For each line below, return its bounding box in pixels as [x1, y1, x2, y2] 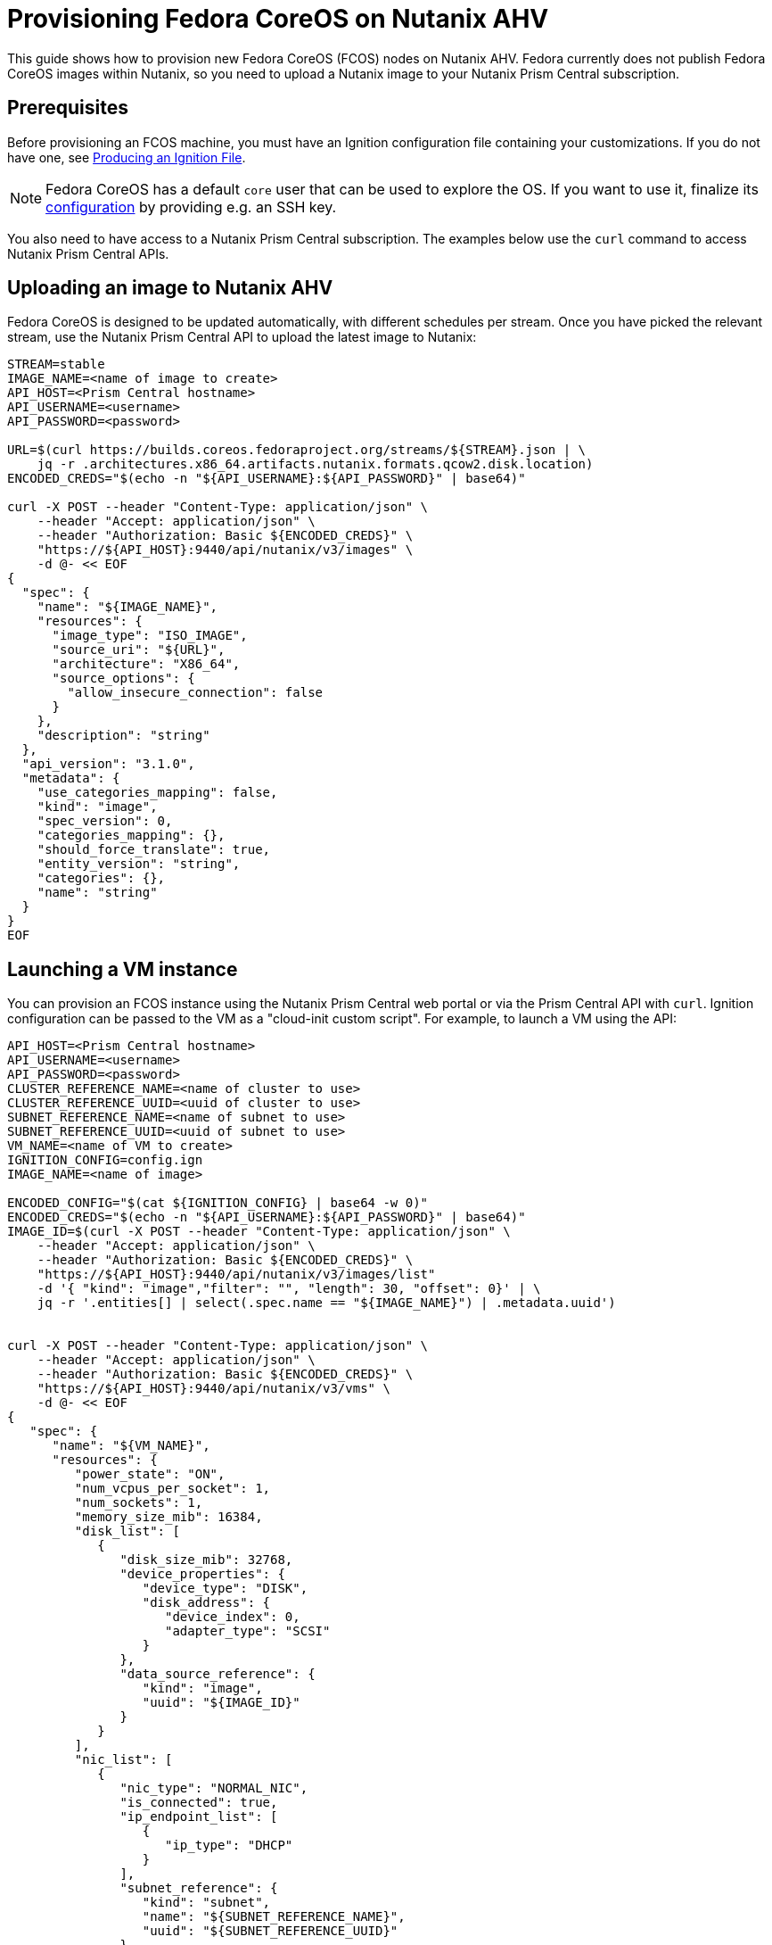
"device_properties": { [119, 1567, 285, 1582]
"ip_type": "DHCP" [165, 1838, 293, 1853]
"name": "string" [37, 885, 158, 900]
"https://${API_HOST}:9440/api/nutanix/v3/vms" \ [37, 1381, 390, 1396]
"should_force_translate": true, [37, 842, 271, 857]
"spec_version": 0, [37, 814, 173, 829]
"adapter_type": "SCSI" [165, 1624, 331, 1639]
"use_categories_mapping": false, [37, 785, 278, 800]
